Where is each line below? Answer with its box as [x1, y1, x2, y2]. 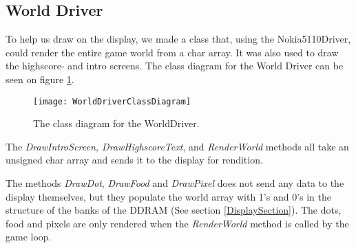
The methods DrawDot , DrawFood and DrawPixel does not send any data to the [6, 176, 344, 190]
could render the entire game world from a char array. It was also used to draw [6, 45, 339, 59]
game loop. [6, 229, 52, 244]
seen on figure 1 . [6, 71, 74, 86]
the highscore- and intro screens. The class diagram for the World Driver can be [6, 58, 344, 73]
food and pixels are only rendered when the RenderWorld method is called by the [6, 216, 349, 230]
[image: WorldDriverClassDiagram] [33, 96, 191, 106]
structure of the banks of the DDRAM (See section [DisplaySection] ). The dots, [6, 203, 342, 217]
